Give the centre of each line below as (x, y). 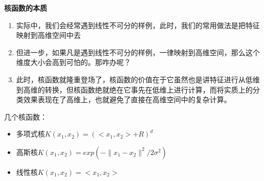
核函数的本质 (26, 8)
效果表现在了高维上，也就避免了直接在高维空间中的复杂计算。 (127, 99)
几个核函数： (26, 116)
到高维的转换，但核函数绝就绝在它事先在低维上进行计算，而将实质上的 (134, 89)
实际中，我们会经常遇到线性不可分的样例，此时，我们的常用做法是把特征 (138, 25)
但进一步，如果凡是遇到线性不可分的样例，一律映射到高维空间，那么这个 (138, 52)
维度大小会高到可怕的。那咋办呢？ (73, 62)
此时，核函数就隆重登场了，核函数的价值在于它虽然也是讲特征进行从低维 (138, 79)
